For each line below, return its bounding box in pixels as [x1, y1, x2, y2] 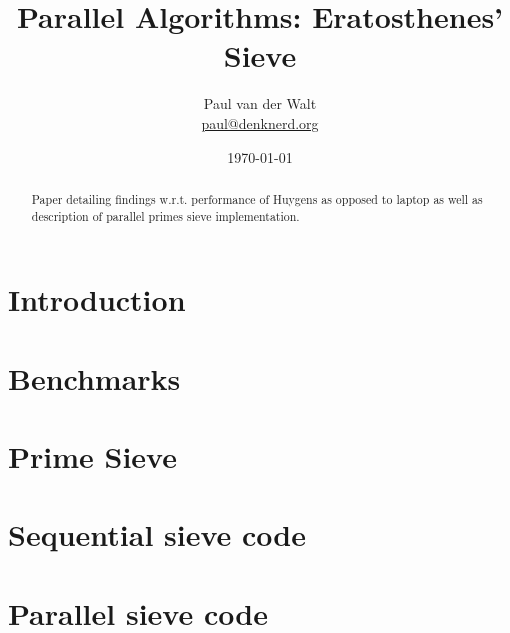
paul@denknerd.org [201, 112, 319, 133]
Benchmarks [8, 357, 181, 398]
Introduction [8, 279, 186, 320]
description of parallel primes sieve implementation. [31, 207, 300, 224]
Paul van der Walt [203, 93, 317, 114]
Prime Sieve [8, 435, 177, 476]
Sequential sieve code [8, 514, 306, 555]
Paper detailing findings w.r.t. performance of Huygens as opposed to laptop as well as [31, 190, 483, 207]
